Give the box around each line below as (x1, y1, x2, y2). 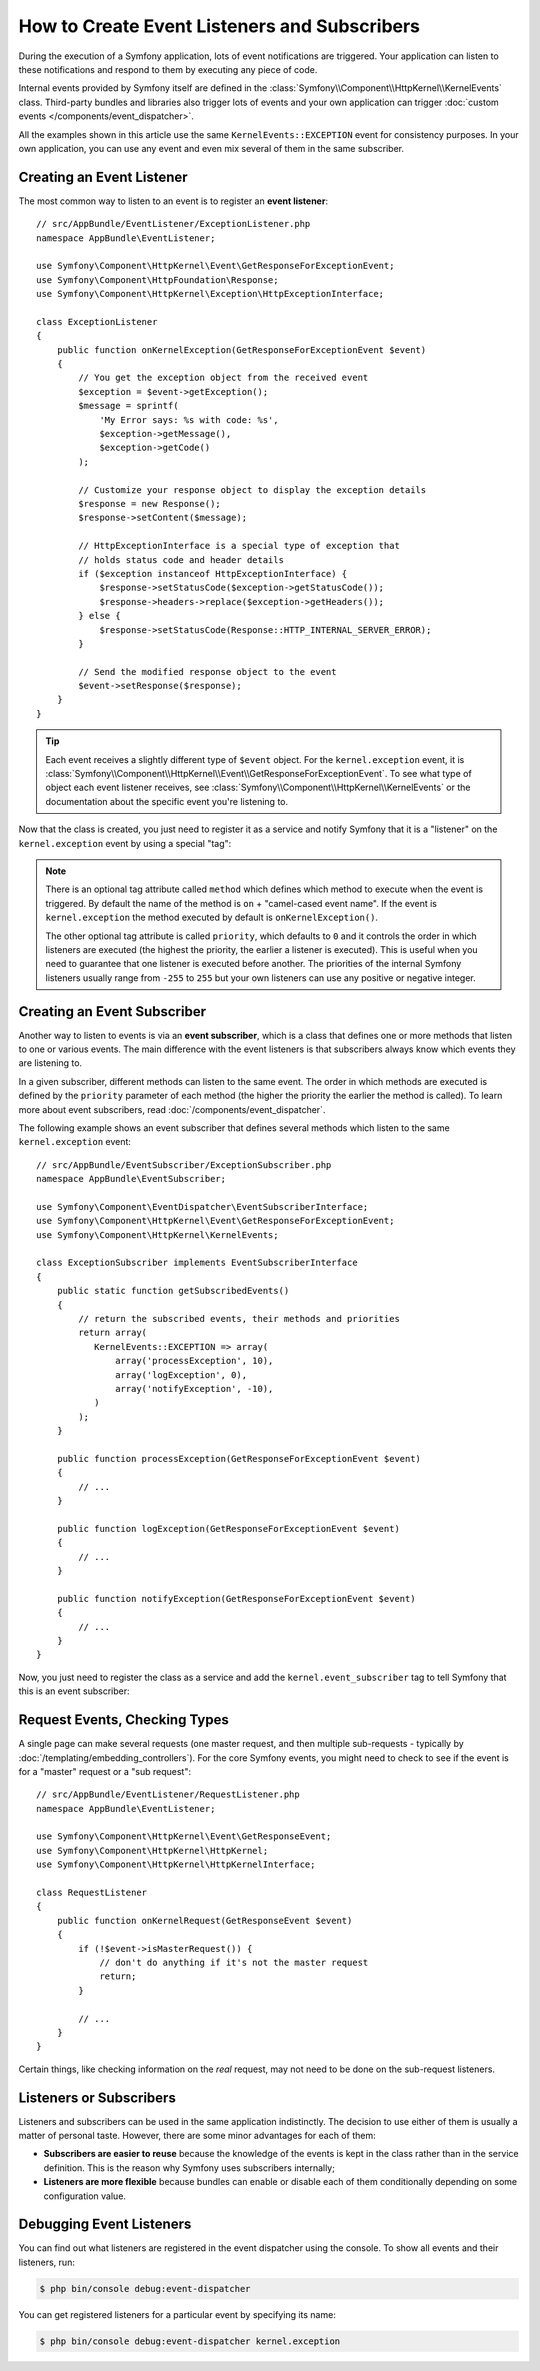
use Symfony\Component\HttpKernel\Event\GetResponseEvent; (36, 1831, 332, 1842)
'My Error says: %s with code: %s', (99, 414, 279, 425)
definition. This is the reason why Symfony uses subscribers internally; (43, 2161, 335, 2174)
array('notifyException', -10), (115, 1383, 274, 1394)
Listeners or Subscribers (18, 2089, 177, 2106)
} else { (78, 610, 121, 622)
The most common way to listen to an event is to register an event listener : (18, 195, 329, 207)
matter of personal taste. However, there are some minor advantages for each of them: (18, 2130, 376, 2141)
